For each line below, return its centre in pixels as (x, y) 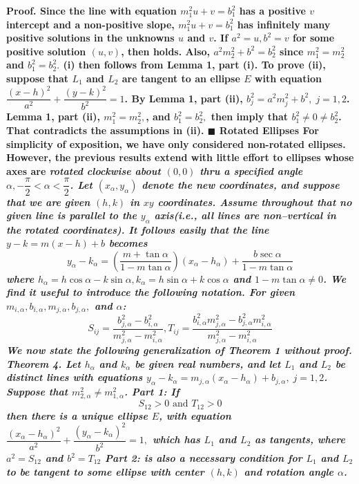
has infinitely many (284, 24)
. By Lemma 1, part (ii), (184, 98)
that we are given (48, 202)
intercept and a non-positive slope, (90, 24)
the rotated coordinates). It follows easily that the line (138, 229)
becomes (128, 243)
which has (176, 439)
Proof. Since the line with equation (91, 10)
